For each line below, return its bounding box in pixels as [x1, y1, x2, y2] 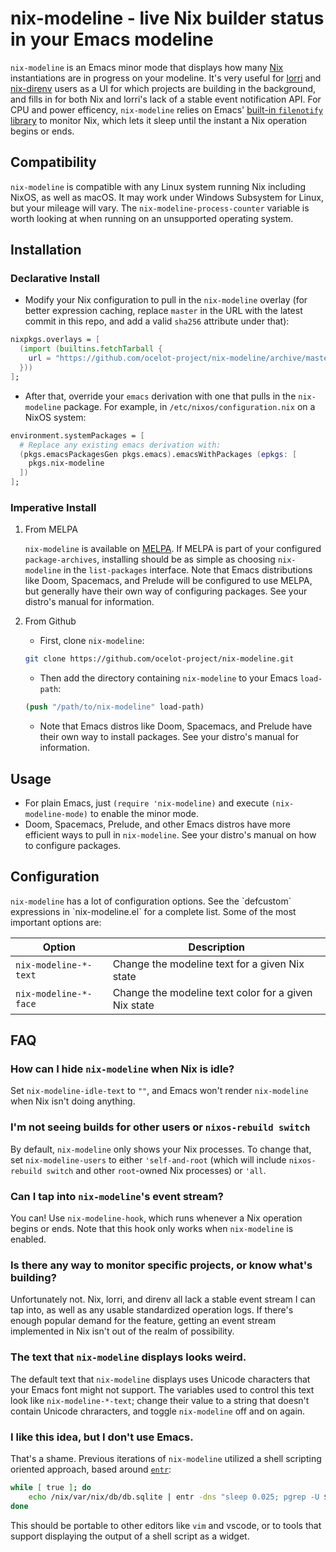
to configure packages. [24, 839, 122, 851]
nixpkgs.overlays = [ [10, 335, 101, 345]
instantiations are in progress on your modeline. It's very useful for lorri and [10, 72, 322, 84]
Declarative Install [10, 272, 100, 286]
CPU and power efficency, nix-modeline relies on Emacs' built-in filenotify [10, 103, 323, 116]
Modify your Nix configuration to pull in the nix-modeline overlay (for [24, 294, 308, 306]
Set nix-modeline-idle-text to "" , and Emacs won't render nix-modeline [10, 1085, 309, 1097]
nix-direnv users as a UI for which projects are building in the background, [10, 82, 317, 94]
